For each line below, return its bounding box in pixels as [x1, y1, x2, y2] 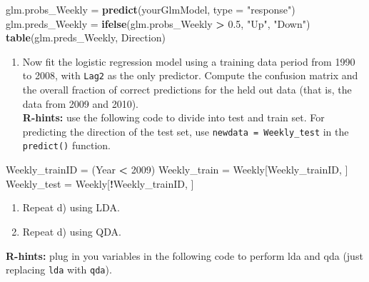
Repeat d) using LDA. [22, 200, 120, 215]
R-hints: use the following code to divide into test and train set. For [22, 110, 325, 125]
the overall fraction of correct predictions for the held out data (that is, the [22, 82, 352, 97]
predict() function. [22, 138, 111, 153]
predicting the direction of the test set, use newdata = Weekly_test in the [22, 124, 349, 139]
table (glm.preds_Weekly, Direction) [6, 30, 166, 45]
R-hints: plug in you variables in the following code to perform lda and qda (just [6, 248, 363, 263]
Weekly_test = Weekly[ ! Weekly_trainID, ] [6, 176, 194, 191]
